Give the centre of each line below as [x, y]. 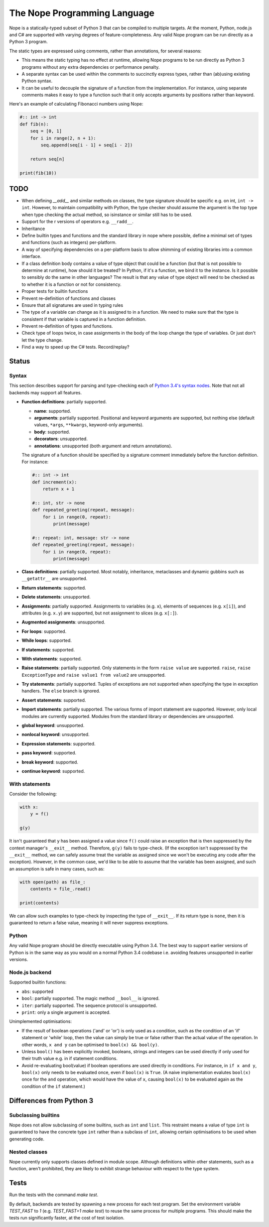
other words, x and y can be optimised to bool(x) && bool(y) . [90, 1044]
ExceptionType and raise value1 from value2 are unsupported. [94, 675]
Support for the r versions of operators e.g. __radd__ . [78, 222]
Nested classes [28, 1152]
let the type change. [42, 340]
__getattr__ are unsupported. [55, 579]
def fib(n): [34, 124]
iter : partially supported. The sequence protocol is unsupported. [89, 1005]
